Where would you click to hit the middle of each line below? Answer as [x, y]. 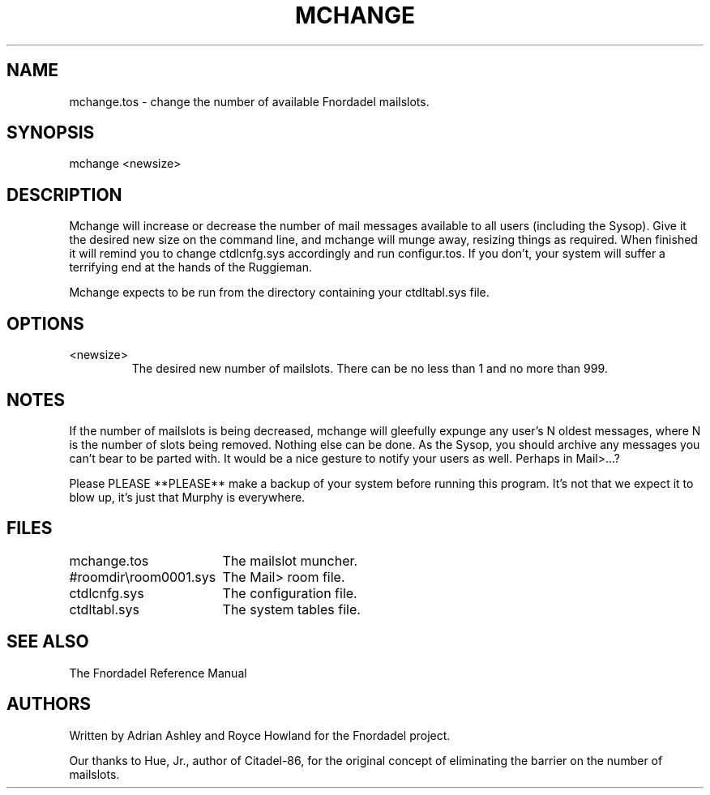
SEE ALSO [48, 642]
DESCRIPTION [64, 194]
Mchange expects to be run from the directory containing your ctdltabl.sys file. [279, 293]
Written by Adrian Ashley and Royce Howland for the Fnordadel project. [260, 735]
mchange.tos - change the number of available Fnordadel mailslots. [249, 101]
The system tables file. [291, 609]
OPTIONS [45, 323]
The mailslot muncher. [290, 560]
